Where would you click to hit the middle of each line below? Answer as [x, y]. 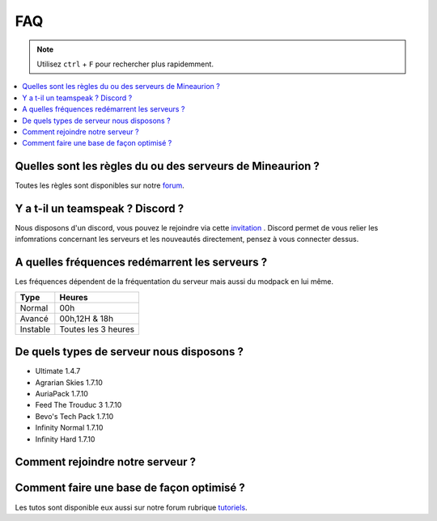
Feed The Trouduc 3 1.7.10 [78, 405]
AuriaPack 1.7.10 [62, 394]
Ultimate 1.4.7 [58, 371]
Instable [35, 329]
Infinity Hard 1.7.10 [65, 439]
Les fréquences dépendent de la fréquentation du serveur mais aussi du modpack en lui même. [174, 282]
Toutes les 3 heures [97, 329]
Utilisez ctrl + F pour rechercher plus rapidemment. [125, 64]
